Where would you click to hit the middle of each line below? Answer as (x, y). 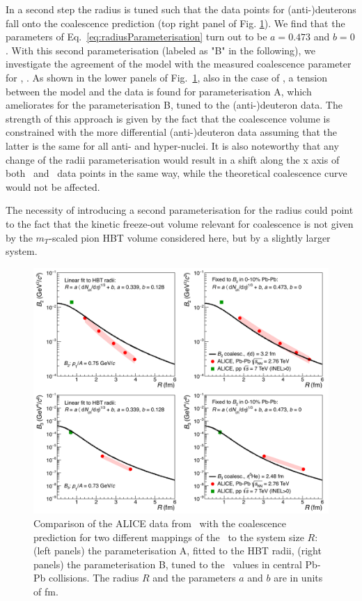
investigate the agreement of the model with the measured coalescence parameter (179, 64)
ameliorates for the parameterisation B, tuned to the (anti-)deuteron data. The (174, 105)
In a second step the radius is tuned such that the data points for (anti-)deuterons (181, 9)
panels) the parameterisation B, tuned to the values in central (168, 564)
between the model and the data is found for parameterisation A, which (159, 91)
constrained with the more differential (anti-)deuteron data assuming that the (172, 132)
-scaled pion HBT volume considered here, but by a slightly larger (190, 237)
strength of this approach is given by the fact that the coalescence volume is (168, 118)
